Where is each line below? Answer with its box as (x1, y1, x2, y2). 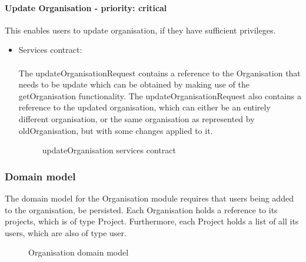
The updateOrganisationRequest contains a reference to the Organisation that (18, 66, 301, 79)
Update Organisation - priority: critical (5, 1, 167, 14)
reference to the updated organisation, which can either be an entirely (18, 101, 271, 113)
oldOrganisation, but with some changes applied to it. (18, 124, 213, 136)
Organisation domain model (28, 246, 129, 258)
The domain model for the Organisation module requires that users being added (5, 192, 294, 204)
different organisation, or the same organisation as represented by (18, 112, 255, 125)
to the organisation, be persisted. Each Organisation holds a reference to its (5, 203, 278, 216)
